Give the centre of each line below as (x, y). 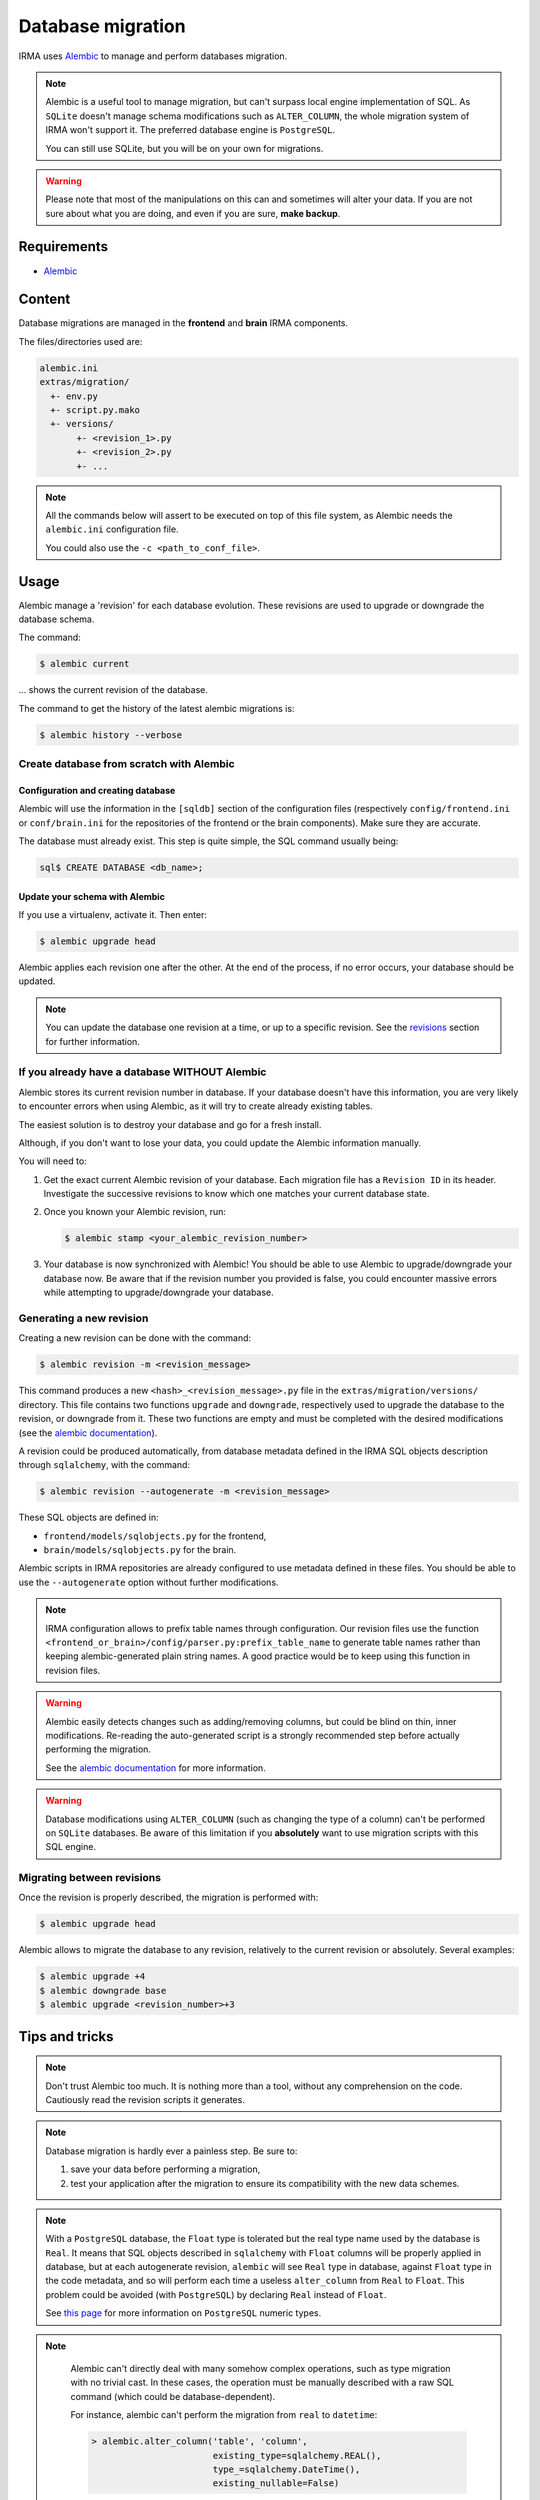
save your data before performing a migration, (165, 2169)
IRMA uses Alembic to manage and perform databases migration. (153, 56)
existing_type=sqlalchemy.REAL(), (297, 2455)
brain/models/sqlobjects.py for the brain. (140, 1550)
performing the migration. (98, 1749)
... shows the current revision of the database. (113, 690)
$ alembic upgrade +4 (92, 1976)
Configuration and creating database (97, 790)
